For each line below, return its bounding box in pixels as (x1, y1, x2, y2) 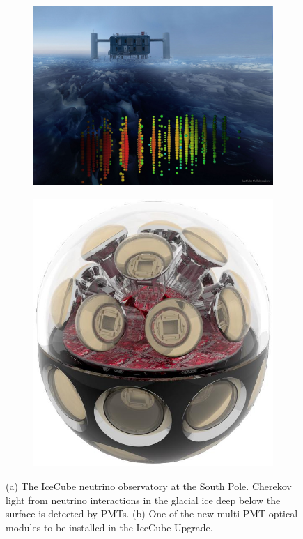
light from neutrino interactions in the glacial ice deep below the (6, 492, 281, 507)
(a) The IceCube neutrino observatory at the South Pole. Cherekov (6, 479, 292, 494)
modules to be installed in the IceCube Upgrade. (6, 519, 213, 534)
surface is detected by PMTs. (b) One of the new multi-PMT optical (6, 506, 298, 521)
